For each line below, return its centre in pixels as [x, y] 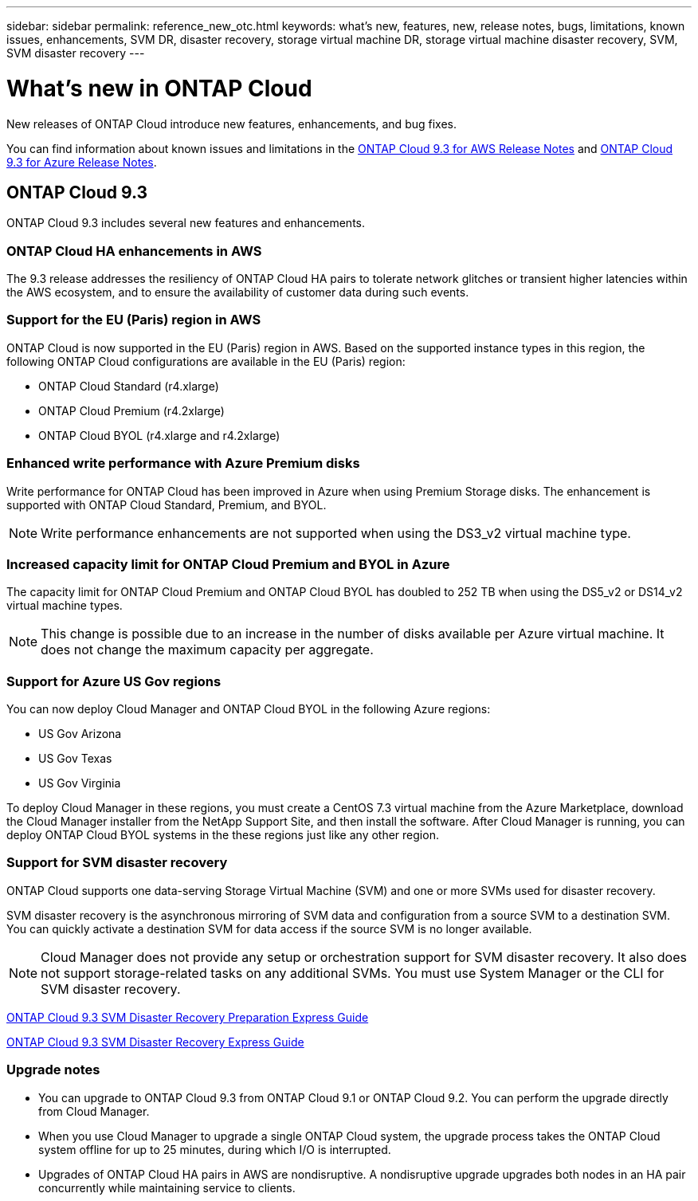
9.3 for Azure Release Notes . [82, 162]
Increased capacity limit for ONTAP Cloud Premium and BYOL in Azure [228, 564]
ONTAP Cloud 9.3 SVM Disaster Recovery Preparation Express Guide [188, 1017]
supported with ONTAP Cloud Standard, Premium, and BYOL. [167, 504]
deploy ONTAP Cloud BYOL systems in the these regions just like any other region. [223, 835]
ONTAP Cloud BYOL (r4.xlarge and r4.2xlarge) [159, 435]
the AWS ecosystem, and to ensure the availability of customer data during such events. [238, 292]
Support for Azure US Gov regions [114, 681]
